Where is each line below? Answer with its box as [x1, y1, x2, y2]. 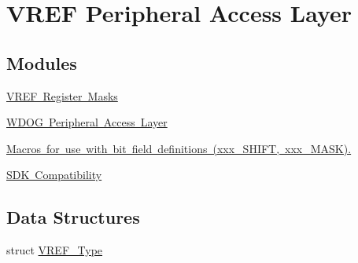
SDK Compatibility [6, 166, 102, 183]
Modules [6, 50, 77, 75]
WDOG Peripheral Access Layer [6, 114, 168, 130]
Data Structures [6, 205, 140, 229]
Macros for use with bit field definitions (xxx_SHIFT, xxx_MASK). [6, 140, 352, 156]
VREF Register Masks [6, 87, 118, 104]
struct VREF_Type [6, 242, 103, 258]
